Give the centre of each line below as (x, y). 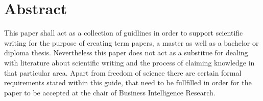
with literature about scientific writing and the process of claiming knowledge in (129, 62)
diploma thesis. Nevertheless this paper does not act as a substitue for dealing (126, 53)
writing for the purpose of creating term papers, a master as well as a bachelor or (131, 42)
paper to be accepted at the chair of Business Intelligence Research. (110, 92)
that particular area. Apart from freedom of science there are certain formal (123, 72)
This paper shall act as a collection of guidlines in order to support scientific (124, 33)
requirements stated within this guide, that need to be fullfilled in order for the (128, 82)
